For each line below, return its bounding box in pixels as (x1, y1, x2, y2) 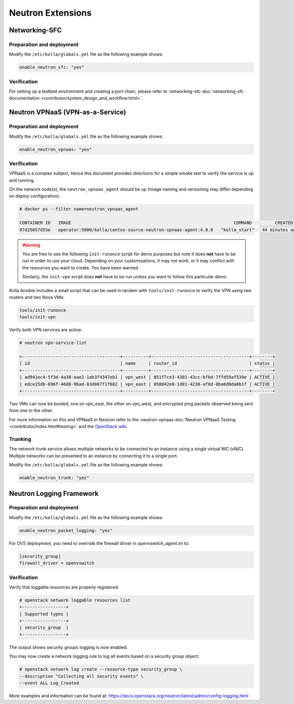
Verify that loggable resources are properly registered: (9, 584, 120, 590)
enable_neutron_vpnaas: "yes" (19, 146, 92, 152)
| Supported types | (19, 611, 69, 617)
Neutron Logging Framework (9, 489, 99, 498)
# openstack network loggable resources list (19, 597, 131, 603)
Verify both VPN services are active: (9, 327, 83, 333)
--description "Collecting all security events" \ (19, 673, 144, 679)
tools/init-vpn (19, 314, 56, 320)
